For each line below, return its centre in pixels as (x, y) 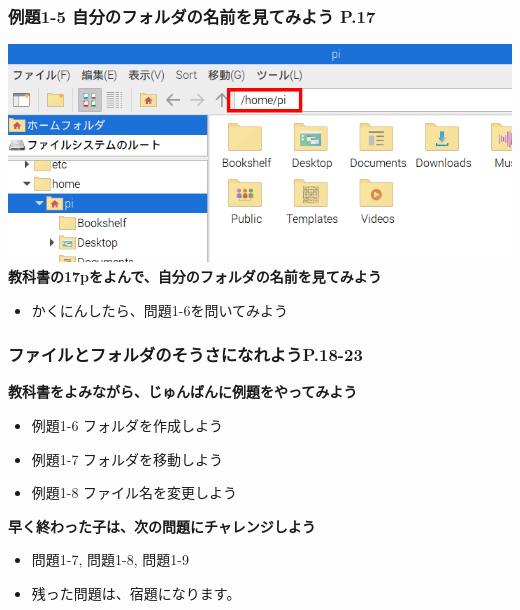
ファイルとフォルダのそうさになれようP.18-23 (185, 354)
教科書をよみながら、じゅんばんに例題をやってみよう (183, 391)
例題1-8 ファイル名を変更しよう (134, 492)
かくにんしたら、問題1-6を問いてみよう (160, 309)
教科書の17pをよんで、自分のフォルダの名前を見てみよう (195, 275)
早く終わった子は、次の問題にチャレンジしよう (162, 525)
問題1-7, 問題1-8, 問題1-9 (110, 559)
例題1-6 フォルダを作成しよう (127, 424)
